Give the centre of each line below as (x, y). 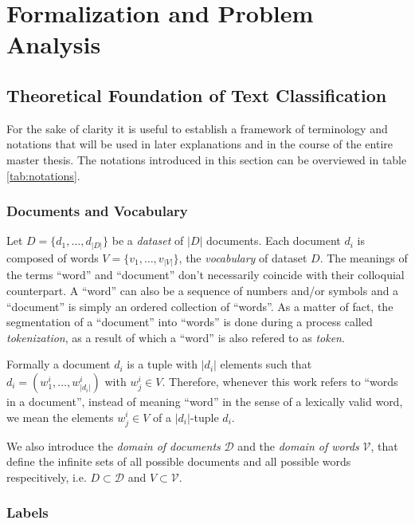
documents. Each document (274, 240)
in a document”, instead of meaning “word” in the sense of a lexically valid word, (205, 401)
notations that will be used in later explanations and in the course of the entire (200, 144)
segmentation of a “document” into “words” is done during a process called (190, 322)
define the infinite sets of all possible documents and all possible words (179, 461)
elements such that (266, 364)
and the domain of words (298, 445)
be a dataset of (148, 240)
